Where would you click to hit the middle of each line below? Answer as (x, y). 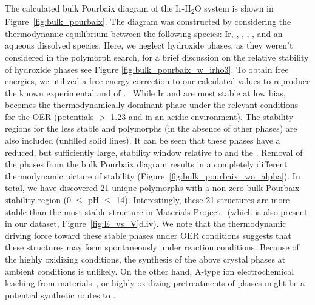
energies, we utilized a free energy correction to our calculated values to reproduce (158, 81)
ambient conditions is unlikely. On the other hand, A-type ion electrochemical (150, 271)
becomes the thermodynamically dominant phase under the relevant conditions (151, 105)
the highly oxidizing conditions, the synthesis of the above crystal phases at (145, 259)
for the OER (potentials (49, 116)
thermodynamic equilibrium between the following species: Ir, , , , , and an (144, 33)
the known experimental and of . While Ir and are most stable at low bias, (145, 92)
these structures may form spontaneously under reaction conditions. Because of (152, 247)
